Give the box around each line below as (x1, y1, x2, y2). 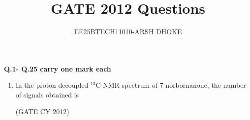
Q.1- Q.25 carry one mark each (4, 63, 111, 73)
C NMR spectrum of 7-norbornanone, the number (95, 80, 246, 90)
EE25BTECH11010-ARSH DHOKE (74, 26, 182, 37)
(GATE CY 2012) (15, 106, 69, 116)
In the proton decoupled (15, 80, 89, 90)
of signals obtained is (15, 89, 79, 99)
